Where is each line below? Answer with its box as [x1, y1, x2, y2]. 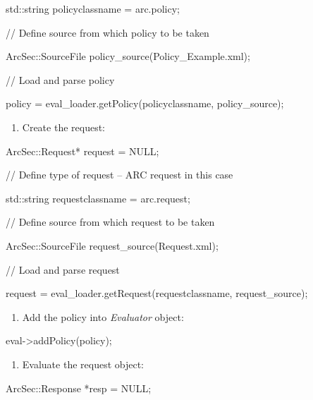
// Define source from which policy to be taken [6, 25, 209, 40]
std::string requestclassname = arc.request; [6, 190, 190, 205]
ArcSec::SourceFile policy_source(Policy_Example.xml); [6, 49, 250, 63]
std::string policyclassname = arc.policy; [6, 1, 180, 16]
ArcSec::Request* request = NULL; [6, 143, 159, 158]
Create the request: [22, 119, 105, 134]
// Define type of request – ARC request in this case [6, 167, 233, 182]
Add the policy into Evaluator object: [22, 309, 184, 324]
